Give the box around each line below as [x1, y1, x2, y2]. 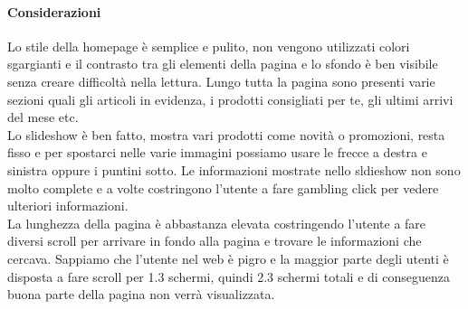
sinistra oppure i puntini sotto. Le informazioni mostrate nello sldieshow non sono [7, 160, 461, 179]
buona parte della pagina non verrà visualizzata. [7, 285, 275, 304]
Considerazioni [7, 2, 101, 21]
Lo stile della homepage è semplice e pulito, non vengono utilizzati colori [7, 36, 410, 55]
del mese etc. [7, 108, 79, 126]
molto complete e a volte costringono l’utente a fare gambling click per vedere [7, 178, 439, 197]
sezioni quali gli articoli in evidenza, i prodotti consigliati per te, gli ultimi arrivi [7, 89, 454, 108]
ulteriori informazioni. [7, 196, 129, 215]
